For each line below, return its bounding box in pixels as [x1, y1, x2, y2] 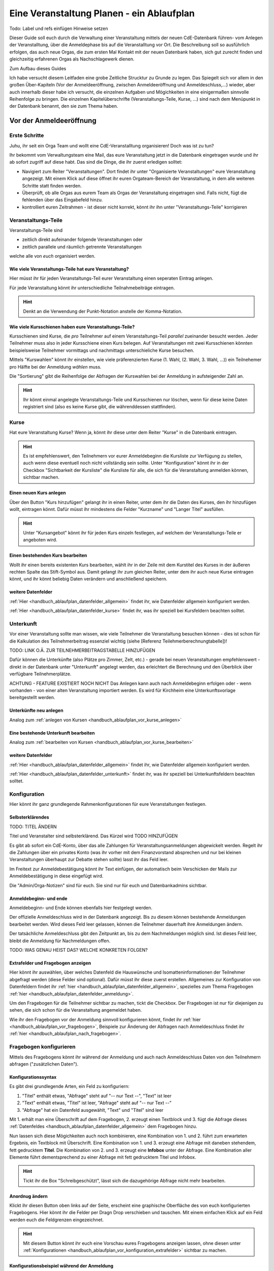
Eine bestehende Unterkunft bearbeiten [9, 730, 95, 736]
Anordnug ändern [9, 1193, 48, 1199]
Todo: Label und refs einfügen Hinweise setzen [9, 25, 109, 32]
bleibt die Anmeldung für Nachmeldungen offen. [9, 937, 111, 944]
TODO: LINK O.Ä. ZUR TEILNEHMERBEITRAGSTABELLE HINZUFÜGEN [9, 647, 156, 653]
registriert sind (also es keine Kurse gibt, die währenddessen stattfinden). [23, 404, 177, 410]
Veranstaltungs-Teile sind [9, 227, 63, 233]
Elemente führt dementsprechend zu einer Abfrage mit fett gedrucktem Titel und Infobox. [9, 1154, 196, 1160]
